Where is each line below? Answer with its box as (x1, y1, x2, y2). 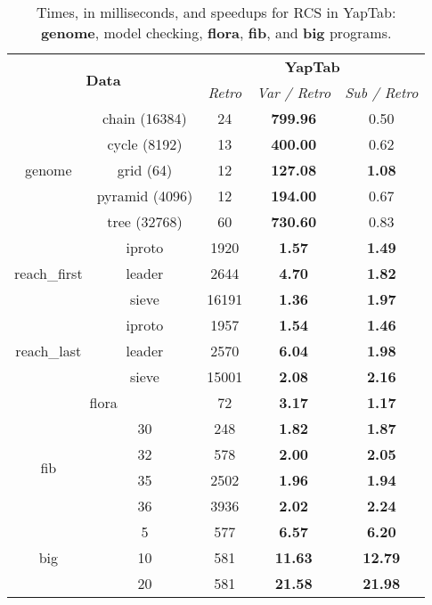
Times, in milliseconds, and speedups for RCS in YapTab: (36, 2, 396, 22)
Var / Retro (257, 82, 331, 102)
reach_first (14, 263, 83, 283)
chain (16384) (102, 108, 187, 128)
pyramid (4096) (96, 185, 193, 206)
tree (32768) (107, 211, 183, 232)
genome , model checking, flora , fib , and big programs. (40, 22, 392, 43)
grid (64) (117, 159, 173, 180)
